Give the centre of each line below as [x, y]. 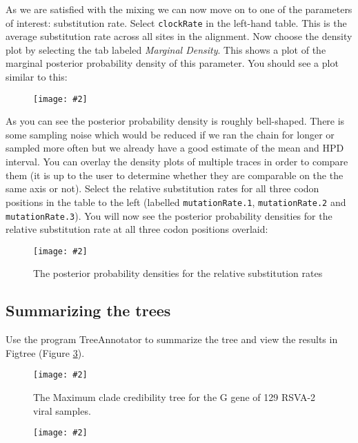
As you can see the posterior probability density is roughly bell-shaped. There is [175, 121]
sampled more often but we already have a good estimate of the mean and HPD [175, 148]
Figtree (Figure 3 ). [45, 352]
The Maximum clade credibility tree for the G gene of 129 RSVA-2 [175, 397]
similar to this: [37, 77]
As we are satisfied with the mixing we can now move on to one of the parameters [179, 9]
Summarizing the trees [88, 310]
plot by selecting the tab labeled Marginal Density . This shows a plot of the [166, 49]
